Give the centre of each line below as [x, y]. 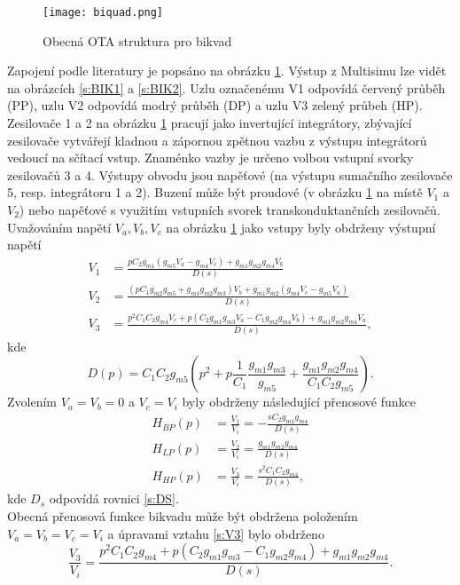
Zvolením [32, 402]
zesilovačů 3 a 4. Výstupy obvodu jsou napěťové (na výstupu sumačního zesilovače [230, 174]
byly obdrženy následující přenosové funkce [299, 402]
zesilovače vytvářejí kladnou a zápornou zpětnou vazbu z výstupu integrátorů [217, 140]
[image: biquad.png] [103, 12]
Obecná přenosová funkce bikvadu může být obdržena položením [183, 515]
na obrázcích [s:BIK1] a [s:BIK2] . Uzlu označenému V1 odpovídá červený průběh [226, 87]
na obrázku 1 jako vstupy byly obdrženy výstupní [301, 227]
